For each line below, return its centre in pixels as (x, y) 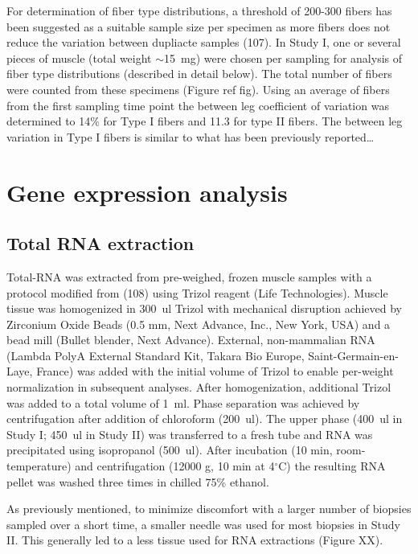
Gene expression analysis (147, 192)
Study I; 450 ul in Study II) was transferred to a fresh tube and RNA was (190, 434)
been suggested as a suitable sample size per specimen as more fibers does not (199, 26)
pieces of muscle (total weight (79, 57)
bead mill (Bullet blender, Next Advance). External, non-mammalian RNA (191, 340)
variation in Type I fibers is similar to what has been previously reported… (191, 136)
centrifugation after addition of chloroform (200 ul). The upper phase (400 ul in (205, 419)
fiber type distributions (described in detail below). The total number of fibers (199, 74)
